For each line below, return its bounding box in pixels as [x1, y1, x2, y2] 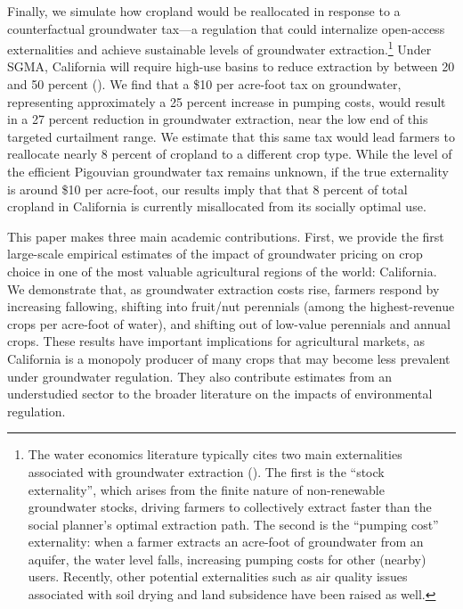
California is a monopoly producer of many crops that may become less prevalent [7, 349, 451, 367]
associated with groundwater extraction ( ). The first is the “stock [28, 462, 385, 481]
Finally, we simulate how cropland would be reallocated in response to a [7, 2, 401, 20]
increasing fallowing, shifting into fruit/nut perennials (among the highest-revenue [7, 297, 455, 316]
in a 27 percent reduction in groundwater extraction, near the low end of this [7, 110, 428, 128]
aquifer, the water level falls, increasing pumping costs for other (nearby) [28, 549, 426, 568]
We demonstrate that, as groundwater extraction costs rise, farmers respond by [7, 279, 440, 298]
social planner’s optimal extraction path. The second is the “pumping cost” [28, 514, 439, 533]
